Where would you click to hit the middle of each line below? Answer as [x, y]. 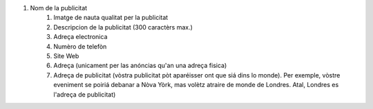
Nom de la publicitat [59, 8]
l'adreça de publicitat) [85, 94]
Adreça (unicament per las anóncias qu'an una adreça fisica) [140, 66]
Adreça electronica [80, 37]
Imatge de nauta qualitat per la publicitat [111, 18]
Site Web [66, 56]
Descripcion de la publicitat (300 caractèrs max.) [123, 27]
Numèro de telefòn [80, 46]
